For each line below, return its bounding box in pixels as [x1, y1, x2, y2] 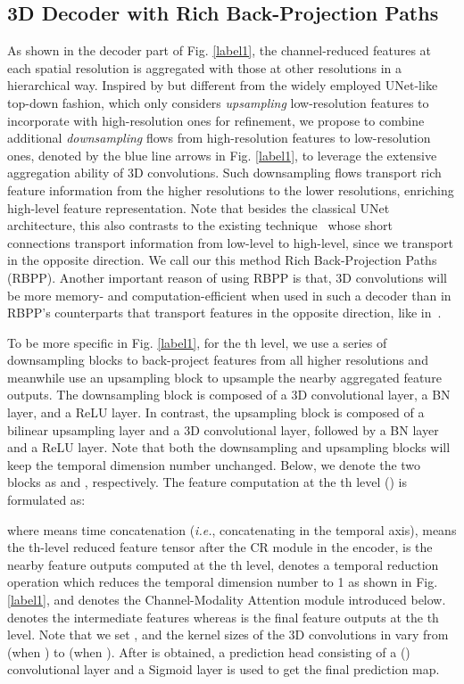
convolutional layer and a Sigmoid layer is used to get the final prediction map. [7, 660, 440, 679]
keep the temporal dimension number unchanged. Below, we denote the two [7, 455, 421, 474]
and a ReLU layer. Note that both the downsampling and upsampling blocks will [7, 438, 451, 457]
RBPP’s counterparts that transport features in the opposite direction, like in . [7, 303, 442, 322]
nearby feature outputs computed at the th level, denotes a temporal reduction [7, 555, 439, 573]
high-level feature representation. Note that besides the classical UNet [7, 198, 390, 217]
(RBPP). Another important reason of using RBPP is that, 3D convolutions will [7, 268, 447, 286]
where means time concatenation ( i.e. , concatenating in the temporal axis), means [7, 520, 457, 539]
